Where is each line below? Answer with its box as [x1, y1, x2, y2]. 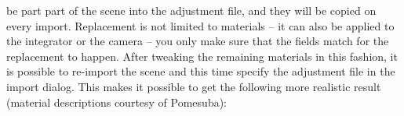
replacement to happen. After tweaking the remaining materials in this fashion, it [6, 47, 398, 64]
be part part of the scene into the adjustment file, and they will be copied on [6, 2, 377, 18]
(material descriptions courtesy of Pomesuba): [6, 93, 227, 110]
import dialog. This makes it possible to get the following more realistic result [6, 78, 381, 94]
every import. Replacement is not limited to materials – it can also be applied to [6, 17, 395, 33]
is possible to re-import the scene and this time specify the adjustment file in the [6, 63, 395, 79]
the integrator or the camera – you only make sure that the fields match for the [6, 33, 389, 49]
